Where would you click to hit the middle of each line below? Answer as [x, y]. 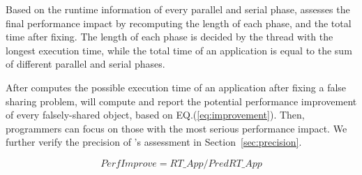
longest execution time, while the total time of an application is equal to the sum [179, 50]
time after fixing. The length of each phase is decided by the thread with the [169, 37]
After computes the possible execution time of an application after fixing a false [176, 87]
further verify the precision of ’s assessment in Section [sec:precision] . [154, 142]
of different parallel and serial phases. [85, 64]
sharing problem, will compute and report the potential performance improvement [181, 101]
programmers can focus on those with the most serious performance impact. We [176, 128]
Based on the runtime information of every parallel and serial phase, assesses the [178, 9]
